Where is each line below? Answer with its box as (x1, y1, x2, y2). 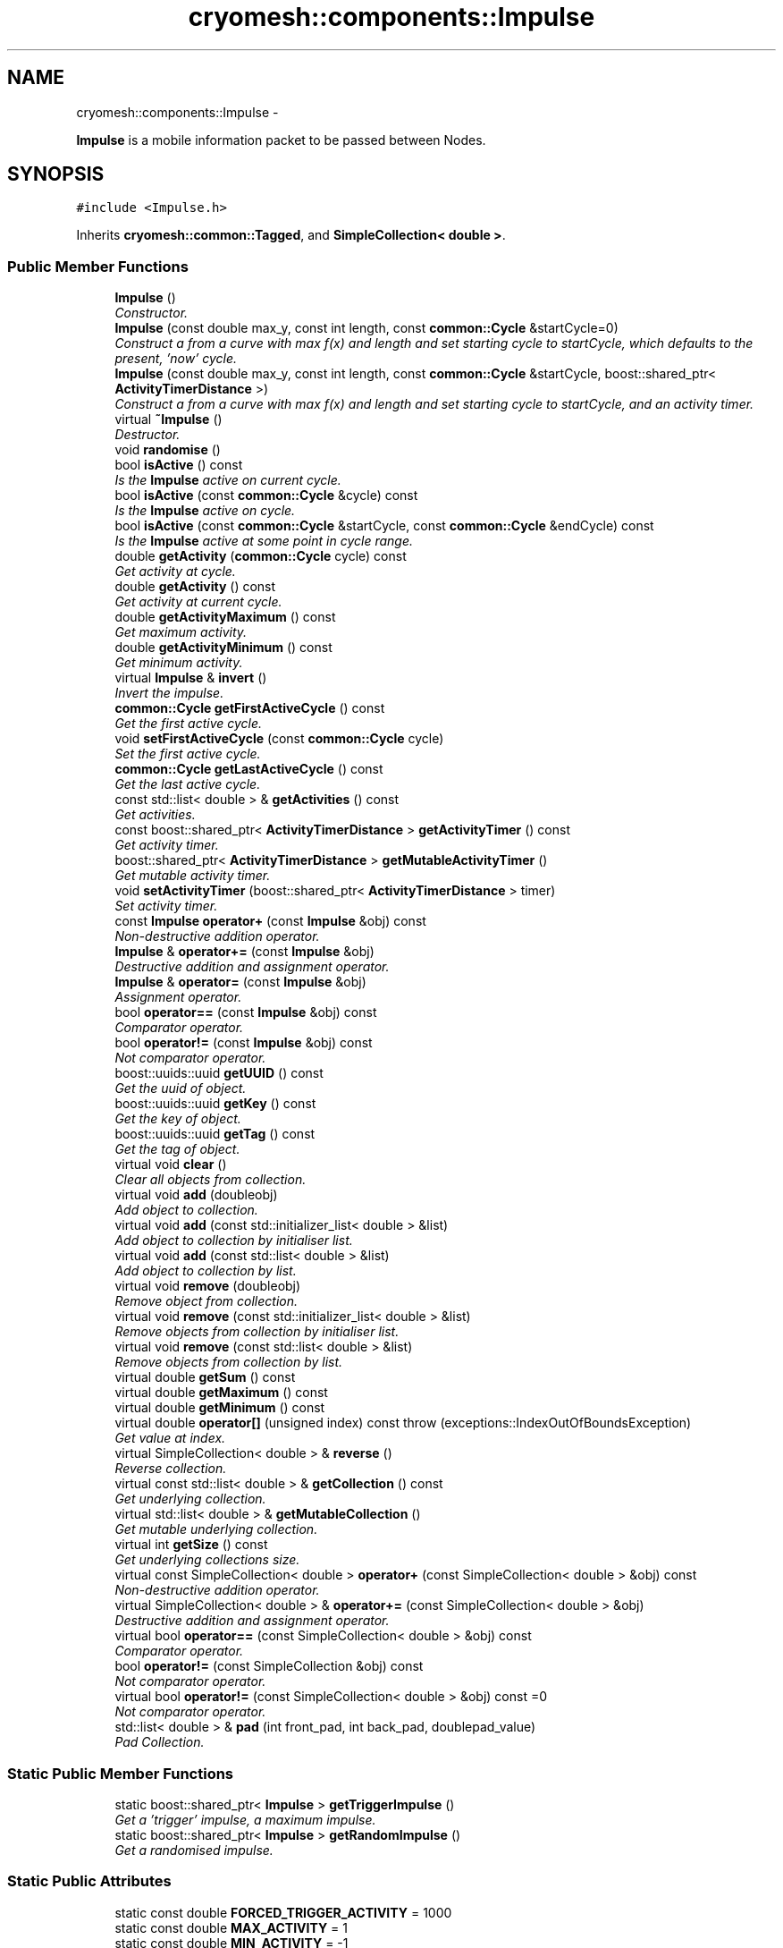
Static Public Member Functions (7, 1764, 234, 1783)
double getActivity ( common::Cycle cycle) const (114, 548, 407, 564)
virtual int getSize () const (114, 1537, 268, 1553)
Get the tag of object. (114, 1141, 240, 1157)
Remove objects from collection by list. (114, 1354, 343, 1370)
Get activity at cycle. (114, 563, 236, 580)
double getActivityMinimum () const (114, 639, 333, 656)
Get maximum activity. (114, 624, 248, 640)
